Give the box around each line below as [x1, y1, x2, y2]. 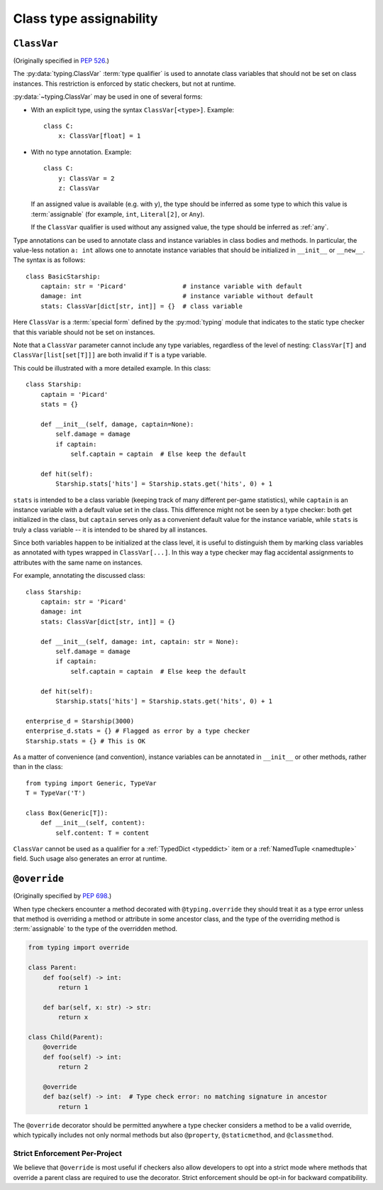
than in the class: [13, 763, 63, 771]
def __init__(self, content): [40, 819, 145, 827]
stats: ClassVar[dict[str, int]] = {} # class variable [40, 302, 243, 310]
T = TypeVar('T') [26, 789, 86, 797]
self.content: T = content [55, 829, 150, 837]
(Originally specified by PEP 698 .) [13, 892, 112, 900]
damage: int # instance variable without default [40, 292, 314, 300]
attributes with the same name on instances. [13, 558, 143, 567]
